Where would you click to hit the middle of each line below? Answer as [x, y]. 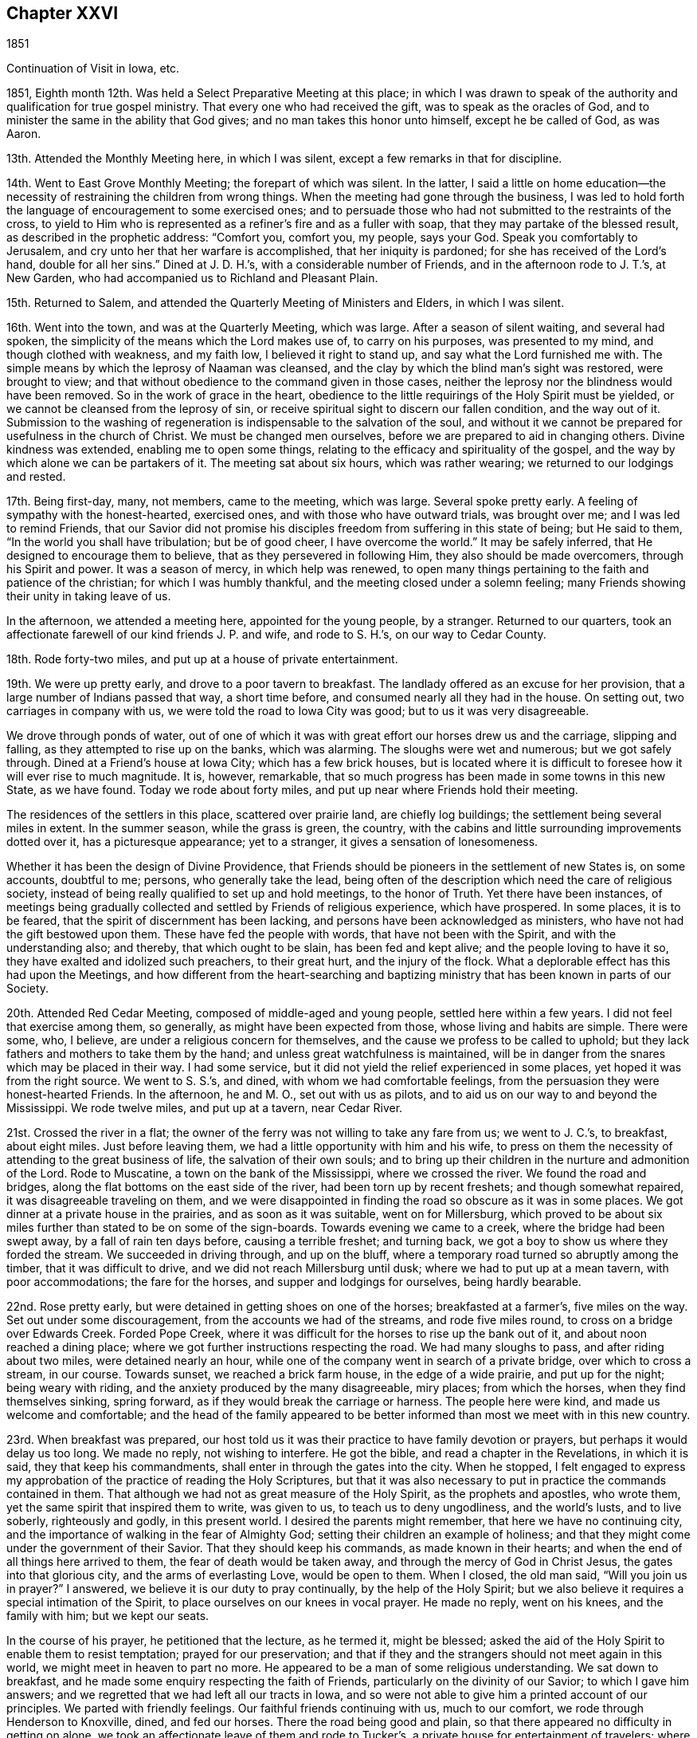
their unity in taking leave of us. [89, 596]
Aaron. [24, 134]
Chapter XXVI [63, 13]
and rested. [36, 477]
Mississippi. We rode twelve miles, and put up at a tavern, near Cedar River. [205, 1108]
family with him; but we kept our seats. [108, 1616]
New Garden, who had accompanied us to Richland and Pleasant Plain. [192, 278]
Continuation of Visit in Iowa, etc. [93, 69]
